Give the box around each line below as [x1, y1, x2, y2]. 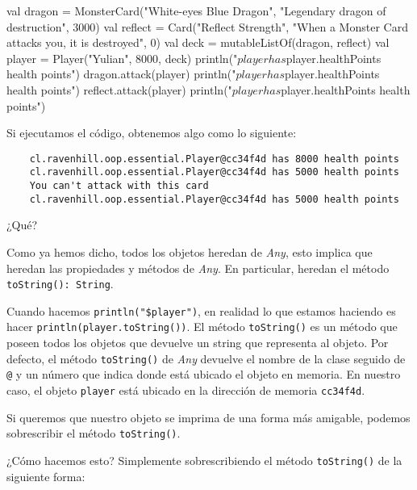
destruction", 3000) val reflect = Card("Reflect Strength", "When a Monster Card [6, 18, 408, 35]
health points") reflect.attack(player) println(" [6, 81, 232, 98]
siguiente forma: [6, 467, 85, 484]
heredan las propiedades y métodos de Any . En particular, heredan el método [6, 259, 390, 276]
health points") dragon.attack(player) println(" [6, 65, 236, 82]
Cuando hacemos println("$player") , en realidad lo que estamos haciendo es [6, 302, 396, 319]
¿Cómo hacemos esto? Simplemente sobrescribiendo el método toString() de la [6, 451, 402, 468]
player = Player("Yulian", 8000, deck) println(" [6, 49, 238, 66]
